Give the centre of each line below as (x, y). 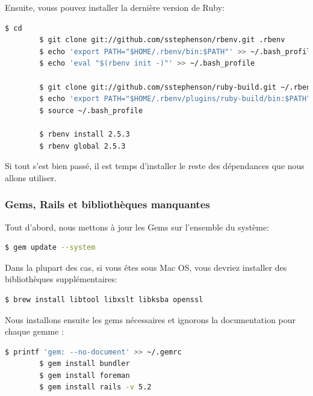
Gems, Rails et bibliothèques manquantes (107, 204)
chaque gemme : (34, 331)
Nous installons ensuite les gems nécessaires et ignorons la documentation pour (150, 319)
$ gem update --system (50, 248)
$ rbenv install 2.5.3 (85, 134)
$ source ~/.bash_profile (91, 110)
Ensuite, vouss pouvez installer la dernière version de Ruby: (115, 7)
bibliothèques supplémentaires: (61, 279)
